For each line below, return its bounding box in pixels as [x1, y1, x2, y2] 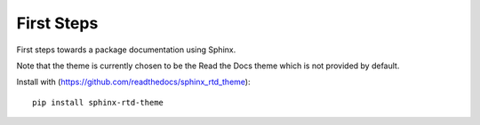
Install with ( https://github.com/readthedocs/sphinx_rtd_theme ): [16, 76, 251, 88]
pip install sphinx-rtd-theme [32, 98, 164, 107]
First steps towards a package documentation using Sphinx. [16, 44, 236, 55]
